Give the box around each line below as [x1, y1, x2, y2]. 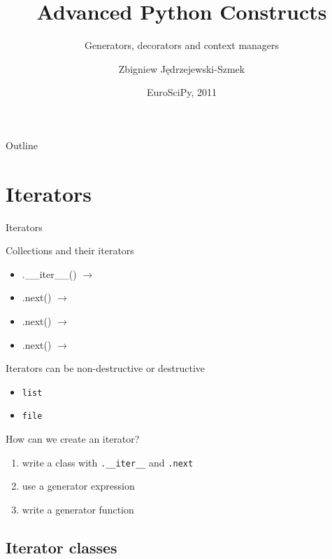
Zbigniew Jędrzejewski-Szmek [118, 61, 245, 76]
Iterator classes [6, 536, 117, 558]
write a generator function [22, 502, 134, 516]
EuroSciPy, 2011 [146, 85, 217, 99]
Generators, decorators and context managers [84, 38, 280, 53]
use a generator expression [22, 478, 135, 493]
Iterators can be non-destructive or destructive [6, 361, 205, 375]
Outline [6, 137, 38, 152]
